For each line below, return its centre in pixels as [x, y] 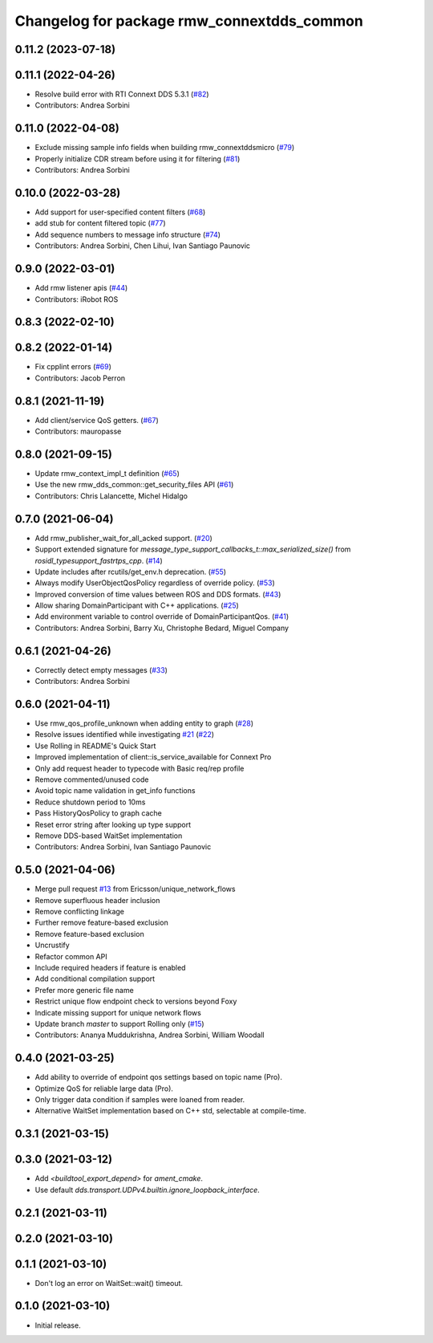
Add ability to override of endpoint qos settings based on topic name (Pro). [158, 1077]
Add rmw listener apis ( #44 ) [81, 288]
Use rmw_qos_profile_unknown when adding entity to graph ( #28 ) [144, 723]
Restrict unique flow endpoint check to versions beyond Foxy [136, 1001]
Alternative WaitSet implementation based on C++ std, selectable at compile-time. [170, 1111]
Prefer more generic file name [84, 990]
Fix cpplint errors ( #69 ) [73, 367]
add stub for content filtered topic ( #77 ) [100, 223]
